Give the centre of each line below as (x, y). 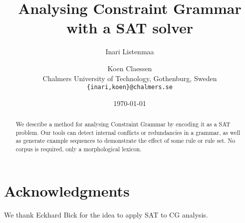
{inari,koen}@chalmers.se (130, 87)
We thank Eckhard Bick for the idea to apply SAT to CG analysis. (106, 214)
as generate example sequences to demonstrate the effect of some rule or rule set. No (125, 141)
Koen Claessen (130, 68)
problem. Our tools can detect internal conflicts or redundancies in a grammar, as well (128, 132)
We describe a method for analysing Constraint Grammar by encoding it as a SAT (123, 124)
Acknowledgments (67, 190)
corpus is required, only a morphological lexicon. (79, 149)
